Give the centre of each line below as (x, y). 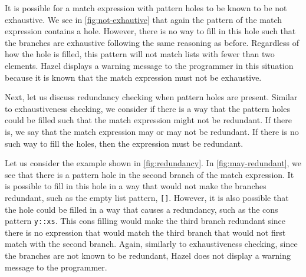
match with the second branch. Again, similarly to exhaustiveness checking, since (151, 244)
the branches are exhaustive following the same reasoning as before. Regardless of (152, 42)
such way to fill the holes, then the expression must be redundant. (124, 143)
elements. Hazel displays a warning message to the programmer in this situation (149, 65)
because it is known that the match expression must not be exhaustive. (133, 77)
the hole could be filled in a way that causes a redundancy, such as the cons (142, 209)
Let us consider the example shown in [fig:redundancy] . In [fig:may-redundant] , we (153, 163)
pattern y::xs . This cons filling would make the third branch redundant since (145, 221)
